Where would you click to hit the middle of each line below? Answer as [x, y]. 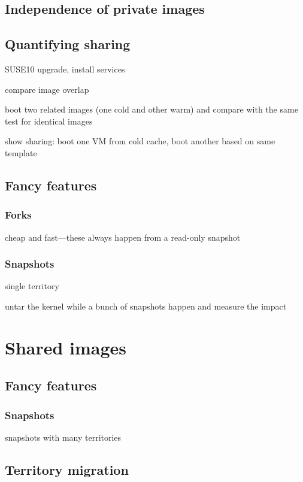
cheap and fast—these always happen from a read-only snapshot [123, 237]
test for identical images [49, 121]
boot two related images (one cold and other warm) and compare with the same [151, 109]
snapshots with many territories [63, 437]
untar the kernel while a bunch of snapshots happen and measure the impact [146, 306]
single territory [32, 286]
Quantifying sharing [68, 44]
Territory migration [67, 469]
